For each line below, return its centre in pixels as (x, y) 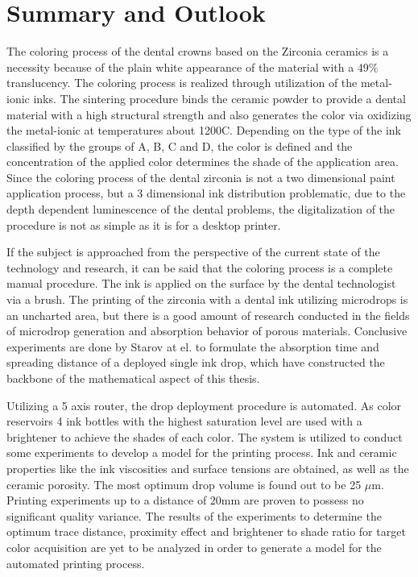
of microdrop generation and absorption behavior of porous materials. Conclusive (207, 331)
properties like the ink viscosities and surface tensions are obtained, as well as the (208, 468)
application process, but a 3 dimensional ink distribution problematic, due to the (206, 193)
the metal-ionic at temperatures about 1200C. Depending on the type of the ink (204, 130)
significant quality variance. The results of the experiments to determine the (194, 515)
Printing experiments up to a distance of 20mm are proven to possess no (185, 500)
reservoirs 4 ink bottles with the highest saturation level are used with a (184, 421)
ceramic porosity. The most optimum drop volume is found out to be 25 (184, 484)
